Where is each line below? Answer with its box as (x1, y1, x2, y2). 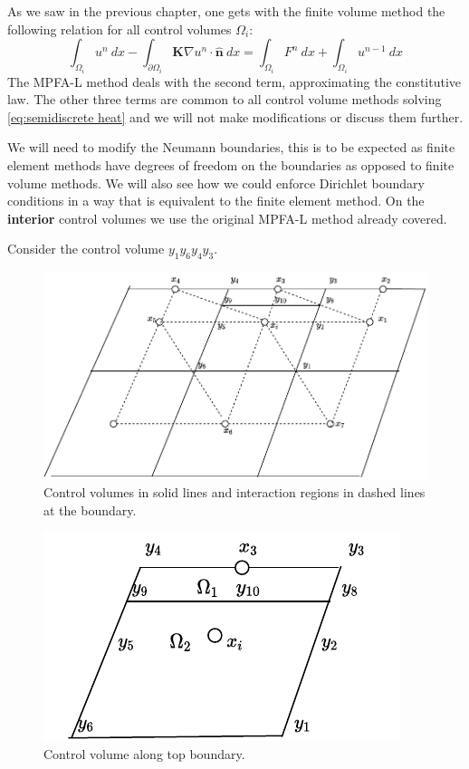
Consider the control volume (7, 239, 165, 258)
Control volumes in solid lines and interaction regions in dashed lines (43, 482, 426, 501)
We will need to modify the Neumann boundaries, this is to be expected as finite (7, 138, 455, 157)
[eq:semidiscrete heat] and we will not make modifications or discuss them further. (7, 107, 464, 126)
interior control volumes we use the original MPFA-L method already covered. (7, 208, 447, 227)
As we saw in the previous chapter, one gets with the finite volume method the (7, 2, 445, 20)
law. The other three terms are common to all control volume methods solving (7, 90, 442, 109)
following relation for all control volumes (7, 19, 232, 38)
